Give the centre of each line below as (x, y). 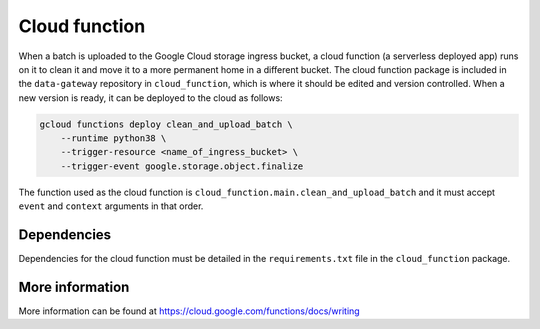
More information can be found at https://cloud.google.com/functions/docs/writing (189, 311)
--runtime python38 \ (113, 138)
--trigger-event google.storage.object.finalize (182, 166)
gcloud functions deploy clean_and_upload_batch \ (166, 124)
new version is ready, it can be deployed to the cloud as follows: (151, 97)
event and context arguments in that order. (111, 206)
